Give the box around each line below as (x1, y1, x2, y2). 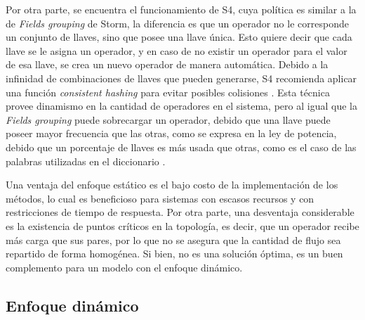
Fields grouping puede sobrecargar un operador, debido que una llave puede (6, 112, 331, 127)
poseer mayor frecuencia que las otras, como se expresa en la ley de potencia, (6, 126, 337, 141)
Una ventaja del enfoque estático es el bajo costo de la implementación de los (6, 177, 338, 192)
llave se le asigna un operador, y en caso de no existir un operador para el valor (6, 43, 347, 58)
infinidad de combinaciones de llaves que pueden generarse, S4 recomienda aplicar (6, 70, 357, 85)
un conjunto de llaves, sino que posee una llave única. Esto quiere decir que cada (6, 30, 352, 44)
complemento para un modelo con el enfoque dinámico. (6, 260, 243, 274)
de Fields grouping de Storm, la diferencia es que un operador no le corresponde (6, 15, 349, 30)
